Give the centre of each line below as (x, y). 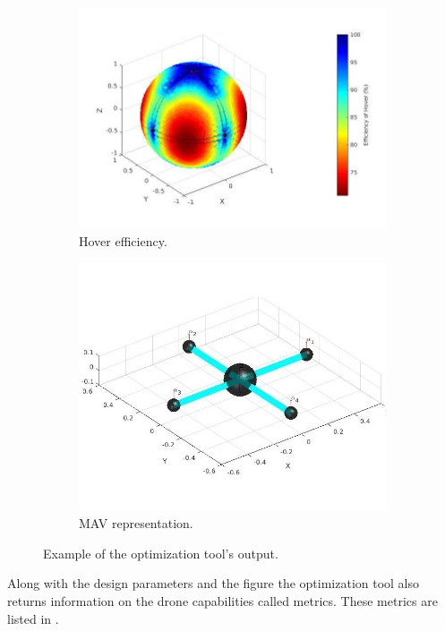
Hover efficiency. (123, 241)
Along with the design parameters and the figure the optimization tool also (214, 583)
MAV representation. (136, 523)
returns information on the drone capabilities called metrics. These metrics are (222, 601)
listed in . (33, 618)
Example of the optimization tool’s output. (161, 553)
